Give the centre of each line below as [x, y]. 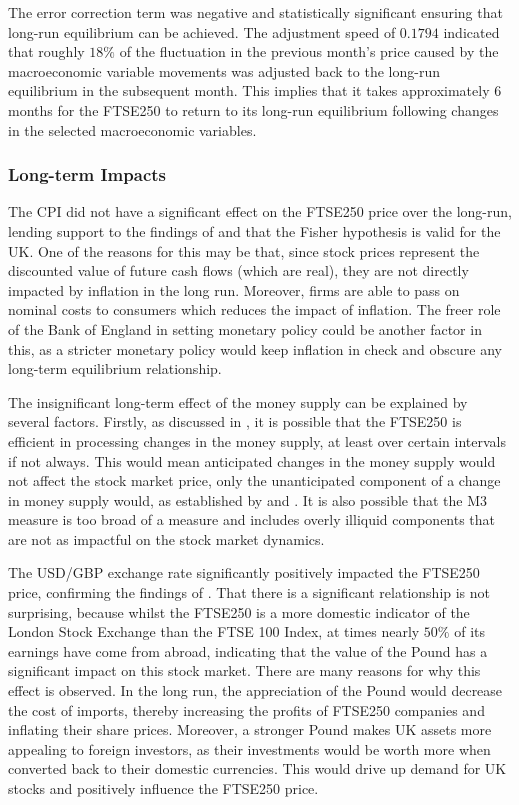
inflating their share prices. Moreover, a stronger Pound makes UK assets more [250, 729]
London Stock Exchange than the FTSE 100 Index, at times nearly [214, 631]
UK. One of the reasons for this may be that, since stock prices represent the [244, 250]
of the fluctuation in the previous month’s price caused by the [309, 51]
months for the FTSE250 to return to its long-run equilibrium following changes [253, 109]
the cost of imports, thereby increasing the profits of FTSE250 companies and [246, 709]
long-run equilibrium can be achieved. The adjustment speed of [202, 31]
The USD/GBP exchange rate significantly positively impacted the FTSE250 [244, 572]
